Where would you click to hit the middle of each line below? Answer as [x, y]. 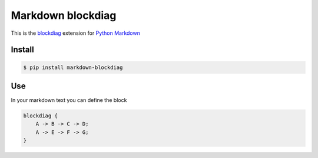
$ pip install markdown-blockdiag [73, 67]
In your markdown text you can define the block [69, 100]
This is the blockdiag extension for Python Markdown [76, 33]
